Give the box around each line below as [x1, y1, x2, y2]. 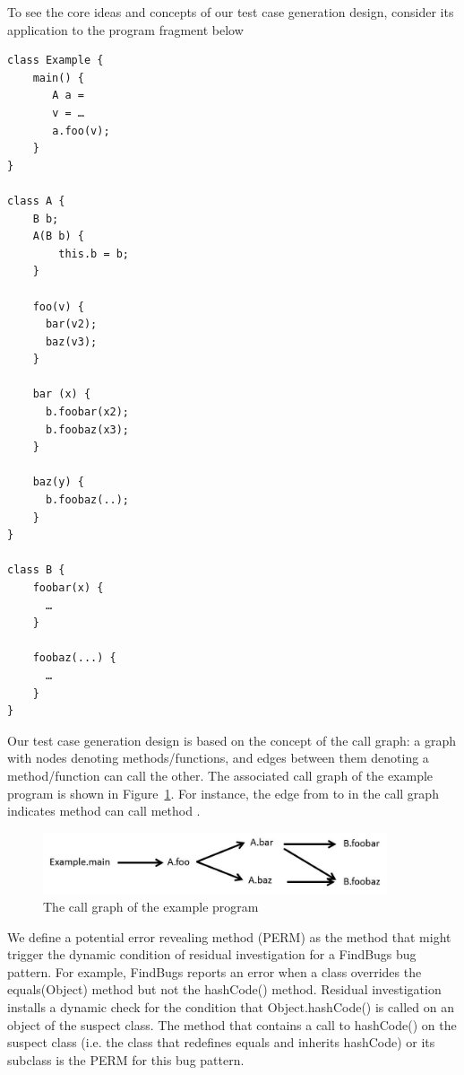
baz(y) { [32, 476, 84, 489]
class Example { [7, 54, 104, 67]
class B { [7, 564, 65, 577]
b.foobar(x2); [45, 406, 130, 419]
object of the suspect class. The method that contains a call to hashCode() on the [7, 1015, 457, 1034]
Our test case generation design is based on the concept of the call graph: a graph [7, 730, 457, 749]
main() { [32, 71, 84, 84]
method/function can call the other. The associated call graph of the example [7, 765, 434, 784]
